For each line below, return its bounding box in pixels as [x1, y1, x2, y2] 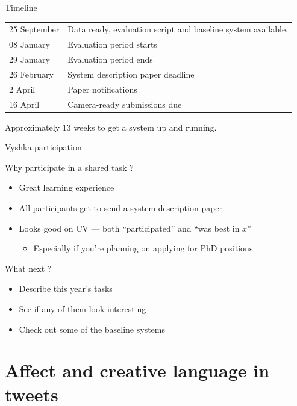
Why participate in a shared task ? [5, 161, 134, 173]
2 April [9, 82, 36, 95]
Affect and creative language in [5, 358, 270, 383]
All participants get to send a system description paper [19, 201, 223, 214]
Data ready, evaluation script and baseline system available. [67, 23, 289, 35]
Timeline [5, 1, 37, 13]
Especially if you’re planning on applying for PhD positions [33, 242, 253, 254]
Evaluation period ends [67, 53, 153, 66]
